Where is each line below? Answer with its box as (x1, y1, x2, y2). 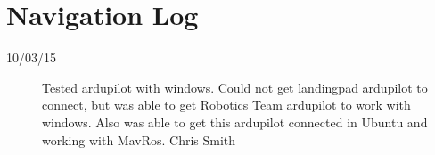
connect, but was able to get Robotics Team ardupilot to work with (42, 95, 411, 114)
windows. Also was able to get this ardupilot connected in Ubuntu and (42, 112, 428, 131)
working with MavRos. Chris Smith (42, 130, 236, 149)
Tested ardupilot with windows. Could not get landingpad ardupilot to (42, 77, 428, 96)
